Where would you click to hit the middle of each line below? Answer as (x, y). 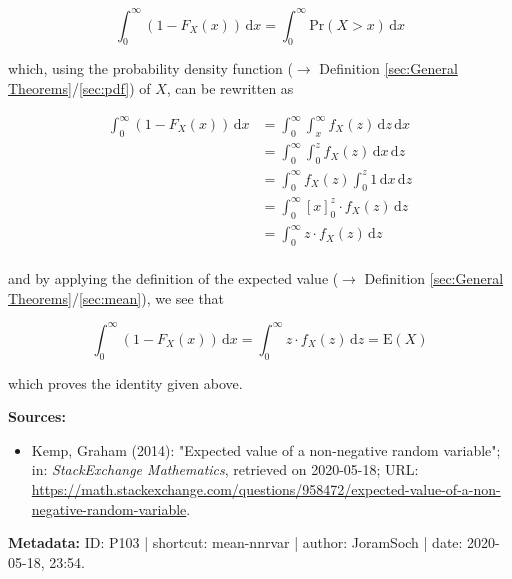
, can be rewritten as (230, 87)
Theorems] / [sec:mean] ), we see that (116, 297)
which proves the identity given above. (125, 382)
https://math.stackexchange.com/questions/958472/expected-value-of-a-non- (266, 489)
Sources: (37, 416)
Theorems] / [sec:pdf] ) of (79, 87)
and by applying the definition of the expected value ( (173, 278)
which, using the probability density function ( (150, 68)
